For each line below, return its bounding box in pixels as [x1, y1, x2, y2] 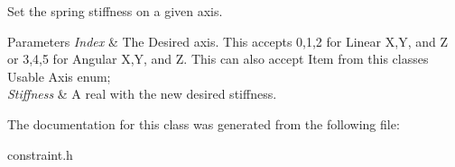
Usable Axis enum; [7, 66, 111, 85]
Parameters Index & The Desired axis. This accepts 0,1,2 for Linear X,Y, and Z [7, 31, 448, 50]
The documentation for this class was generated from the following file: [7, 114, 400, 133]
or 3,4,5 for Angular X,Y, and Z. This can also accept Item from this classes [7, 49, 429, 68]
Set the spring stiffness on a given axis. [7, 2, 223, 20]
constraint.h [7, 145, 73, 163]
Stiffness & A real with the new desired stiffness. [7, 84, 277, 103]
